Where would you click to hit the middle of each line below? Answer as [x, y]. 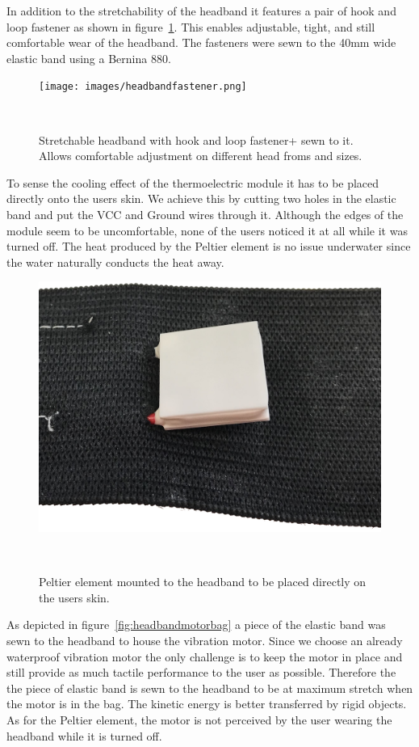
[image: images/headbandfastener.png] [143, 87]
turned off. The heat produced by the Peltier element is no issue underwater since [209, 246]
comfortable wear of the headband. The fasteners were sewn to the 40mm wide [201, 42]
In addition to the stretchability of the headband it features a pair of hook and [201, 11]
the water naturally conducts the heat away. [115, 262]
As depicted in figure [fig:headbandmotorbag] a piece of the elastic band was [196, 625]
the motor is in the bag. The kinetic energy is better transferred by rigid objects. [207, 704]
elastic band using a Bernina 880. [89, 58]
